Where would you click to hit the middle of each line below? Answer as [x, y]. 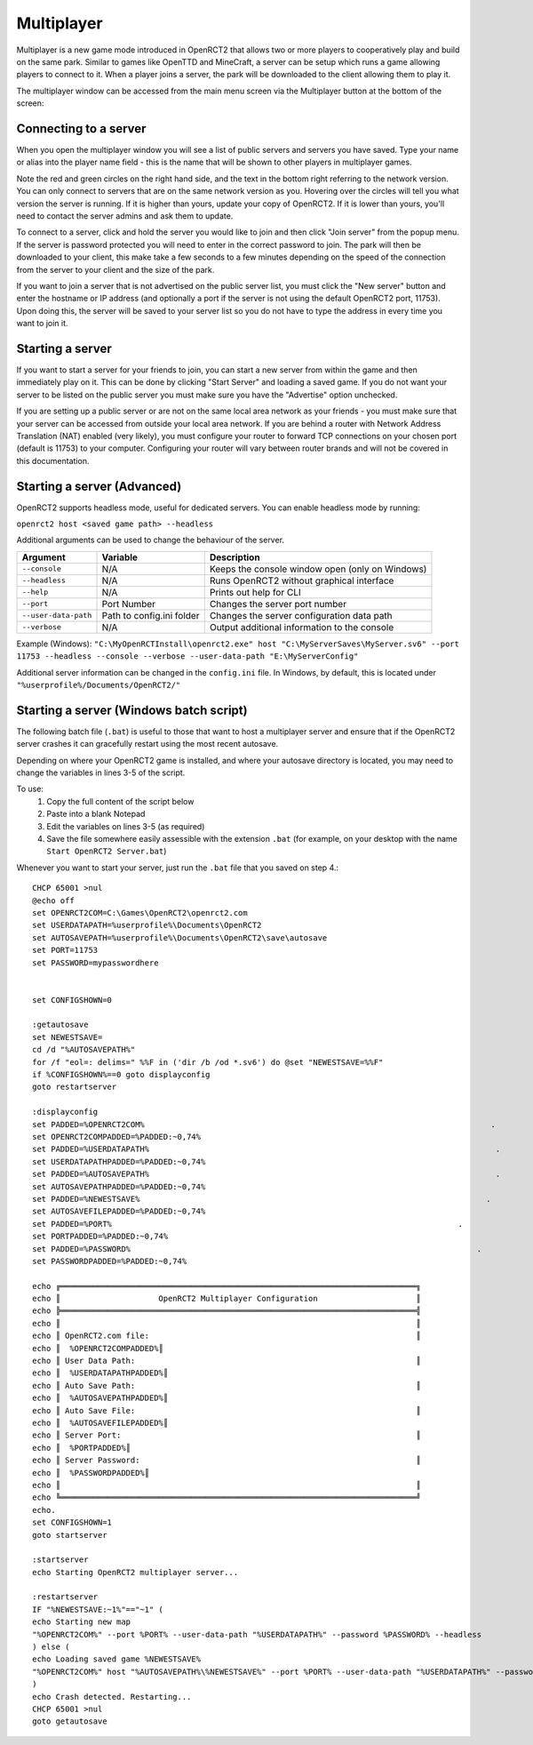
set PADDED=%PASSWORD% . [257, 1249]
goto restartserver [75, 1087]
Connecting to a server [81, 128]
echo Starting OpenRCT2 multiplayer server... [135, 1572]
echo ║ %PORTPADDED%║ [82, 1448]
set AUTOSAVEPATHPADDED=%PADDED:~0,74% [119, 1186]
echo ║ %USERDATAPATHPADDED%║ [100, 1373]
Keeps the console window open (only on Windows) [318, 569]
